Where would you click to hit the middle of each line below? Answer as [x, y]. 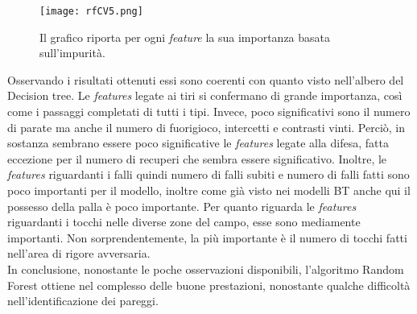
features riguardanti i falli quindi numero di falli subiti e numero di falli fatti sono [208, 174]
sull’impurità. [72, 53]
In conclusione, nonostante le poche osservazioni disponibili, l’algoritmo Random [206, 269]
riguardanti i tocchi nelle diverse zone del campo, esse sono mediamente [184, 222]
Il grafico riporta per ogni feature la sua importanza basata [185, 37]
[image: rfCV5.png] [91, 11]
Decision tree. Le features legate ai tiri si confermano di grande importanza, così [205, 95]
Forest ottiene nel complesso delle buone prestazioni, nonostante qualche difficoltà [209, 285]
